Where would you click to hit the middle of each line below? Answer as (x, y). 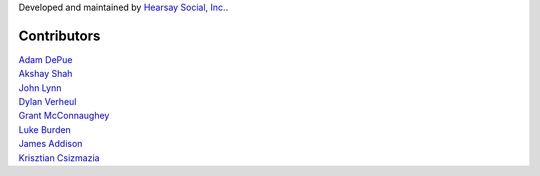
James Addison (50, 144)
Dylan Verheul (47, 102)
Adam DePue (45, 59)
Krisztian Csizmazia (59, 157)
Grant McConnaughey (64, 116)
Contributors (59, 35)
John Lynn (40, 87)
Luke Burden (45, 129)
